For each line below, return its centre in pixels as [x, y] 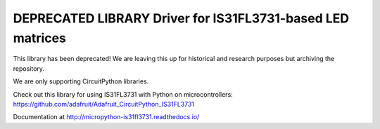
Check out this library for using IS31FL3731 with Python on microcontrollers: [123, 94]
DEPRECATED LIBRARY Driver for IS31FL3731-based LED [181, 18]
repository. [29, 68]
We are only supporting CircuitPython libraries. [81, 81]
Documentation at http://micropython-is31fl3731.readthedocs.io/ [106, 117]
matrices [40, 38]
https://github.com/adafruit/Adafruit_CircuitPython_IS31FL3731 [104, 104]
